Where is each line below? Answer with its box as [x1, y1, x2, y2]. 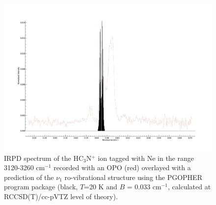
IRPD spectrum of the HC [4, 153, 84, 163]
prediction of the [4, 172, 54, 182]
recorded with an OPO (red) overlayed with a [54, 162, 191, 173]
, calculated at [168, 181, 211, 192]
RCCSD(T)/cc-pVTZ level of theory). [4, 191, 118, 202]
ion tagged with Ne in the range [98, 153, 194, 163]
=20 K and [84, 181, 117, 192]
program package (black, [4, 181, 78, 192]
